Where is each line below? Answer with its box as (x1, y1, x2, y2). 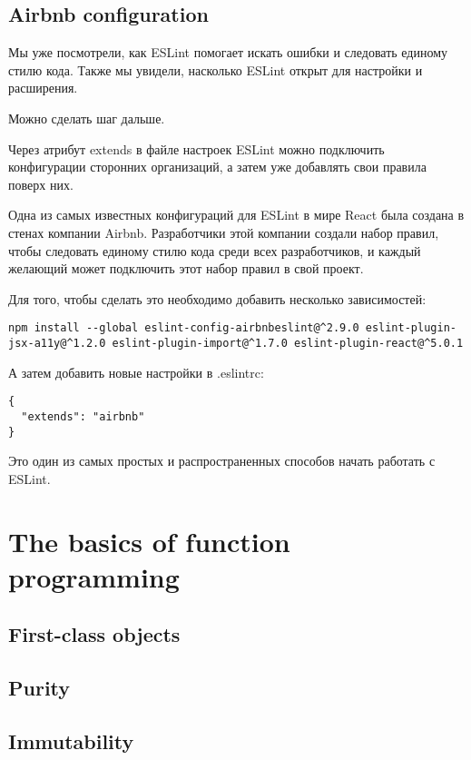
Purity (8, 674, 71, 702)
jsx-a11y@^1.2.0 (8, 336, 106, 350)
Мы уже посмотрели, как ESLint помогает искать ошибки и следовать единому (8, 43, 448, 62)
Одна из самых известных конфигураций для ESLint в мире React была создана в (8, 205, 465, 224)
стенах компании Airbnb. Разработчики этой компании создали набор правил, (8, 222, 439, 242)
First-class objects (8, 620, 181, 648)
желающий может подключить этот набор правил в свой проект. (8, 259, 364, 278)
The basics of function (8, 522, 290, 559)
